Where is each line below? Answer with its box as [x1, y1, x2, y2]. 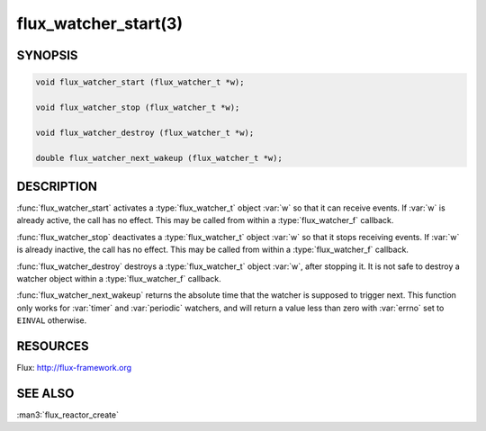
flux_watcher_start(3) [16, 13, 184, 33]
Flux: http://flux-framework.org [16, 363, 132, 373]
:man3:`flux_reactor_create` [16, 409, 119, 420]
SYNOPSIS [16, 48, 78, 63]
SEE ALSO [16, 385, 75, 400]
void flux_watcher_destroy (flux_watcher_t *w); [35, 127, 255, 138]
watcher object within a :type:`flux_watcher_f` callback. [16, 273, 222, 283]
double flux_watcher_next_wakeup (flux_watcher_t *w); [35, 153, 283, 163]
